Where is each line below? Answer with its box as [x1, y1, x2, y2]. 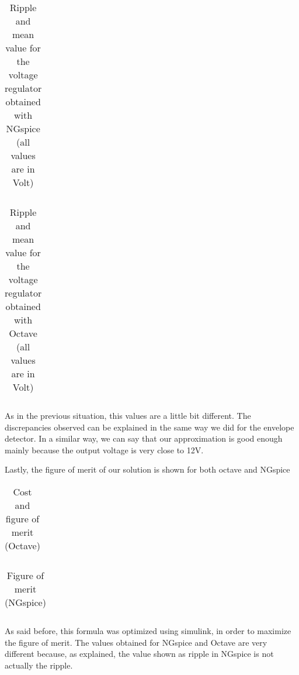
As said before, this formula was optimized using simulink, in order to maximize [5, 624, 291, 636]
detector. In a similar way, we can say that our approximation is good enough [5, 432, 283, 445]
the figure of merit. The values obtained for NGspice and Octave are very [5, 636, 267, 648]
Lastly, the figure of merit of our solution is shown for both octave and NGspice [5, 463, 290, 476]
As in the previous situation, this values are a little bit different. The [5, 409, 251, 421]
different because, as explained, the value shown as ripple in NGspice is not [5, 648, 274, 660]
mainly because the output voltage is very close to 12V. [5, 443, 204, 456]
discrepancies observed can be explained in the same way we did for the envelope [5, 421, 294, 433]
